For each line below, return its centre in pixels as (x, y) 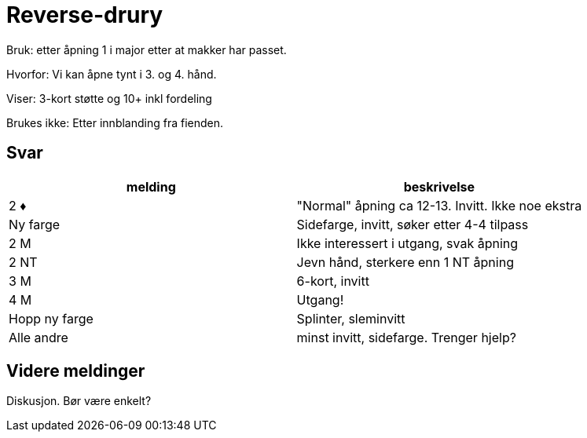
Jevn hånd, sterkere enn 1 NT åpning (405, 262)
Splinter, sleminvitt (351, 318)
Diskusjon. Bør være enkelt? (79, 401)
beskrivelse (439, 186)
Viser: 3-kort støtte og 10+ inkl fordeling (109, 98)
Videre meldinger (76, 371)
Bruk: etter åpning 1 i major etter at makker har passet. (147, 49)
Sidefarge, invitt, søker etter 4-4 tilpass (413, 224)
